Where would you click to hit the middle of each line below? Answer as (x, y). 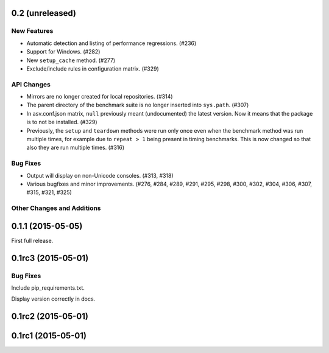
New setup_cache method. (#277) (71, 60)
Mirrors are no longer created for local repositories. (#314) (100, 97)
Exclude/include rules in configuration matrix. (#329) (93, 68)
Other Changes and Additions (56, 208)
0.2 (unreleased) (44, 13)
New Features (32, 31)
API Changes (31, 84)
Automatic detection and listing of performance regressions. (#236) (111, 43)
